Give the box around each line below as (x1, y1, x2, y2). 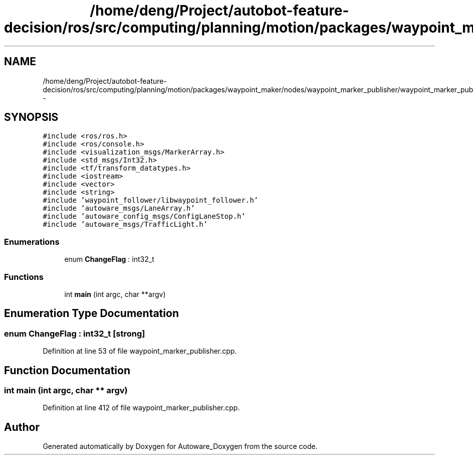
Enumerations (4, 236, 60, 247)
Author (4, 420, 40, 433)
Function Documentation (4, 364, 130, 377)
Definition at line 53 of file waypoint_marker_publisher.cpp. (43, 347, 237, 356)
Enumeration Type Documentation (4, 307, 179, 320)
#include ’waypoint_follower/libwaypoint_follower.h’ (43, 196, 259, 205)
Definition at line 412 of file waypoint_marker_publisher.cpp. (43, 403, 240, 412)
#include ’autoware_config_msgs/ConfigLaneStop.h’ (43, 212, 246, 221)
